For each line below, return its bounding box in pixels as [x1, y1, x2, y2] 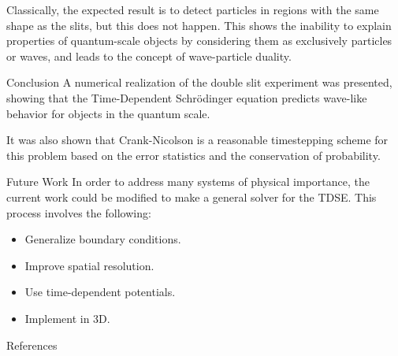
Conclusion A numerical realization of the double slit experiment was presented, [6, 74, 392, 91]
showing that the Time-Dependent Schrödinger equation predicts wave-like [6, 89, 367, 106]
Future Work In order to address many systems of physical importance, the [6, 173, 370, 190]
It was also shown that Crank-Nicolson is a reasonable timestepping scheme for [6, 132, 389, 148]
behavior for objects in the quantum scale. [6, 105, 210, 121]
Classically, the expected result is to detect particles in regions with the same [6, 2, 379, 17]
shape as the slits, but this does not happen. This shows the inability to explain [6, 17, 392, 33]
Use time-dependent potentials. [24, 284, 176, 300]
